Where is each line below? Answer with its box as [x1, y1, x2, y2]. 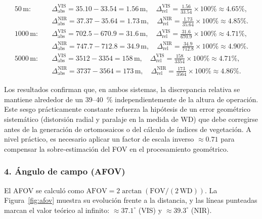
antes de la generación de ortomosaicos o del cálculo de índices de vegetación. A [4, 123, 251, 134]
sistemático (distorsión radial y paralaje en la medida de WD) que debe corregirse [4, 113, 258, 124]
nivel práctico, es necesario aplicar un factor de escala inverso [4, 134, 194, 144]
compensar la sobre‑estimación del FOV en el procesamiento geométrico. [4, 143, 229, 154]
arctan [122, 187, 142, 195]
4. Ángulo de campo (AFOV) [4, 165, 125, 178]
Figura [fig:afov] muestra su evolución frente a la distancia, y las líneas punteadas [4, 195, 257, 205]
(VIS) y [138, 204, 162, 215]
